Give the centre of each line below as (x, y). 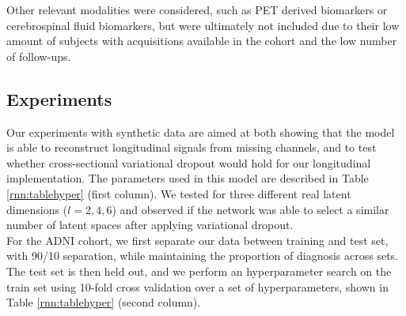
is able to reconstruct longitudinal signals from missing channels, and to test (192, 147)
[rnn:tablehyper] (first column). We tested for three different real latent (179, 193)
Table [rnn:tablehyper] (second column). (104, 302)
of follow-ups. (39, 56)
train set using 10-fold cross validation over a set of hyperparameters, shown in (197, 286)
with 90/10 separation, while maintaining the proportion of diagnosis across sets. (202, 256)
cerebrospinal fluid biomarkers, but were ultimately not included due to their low (203, 25)
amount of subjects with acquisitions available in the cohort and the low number (202, 41)
